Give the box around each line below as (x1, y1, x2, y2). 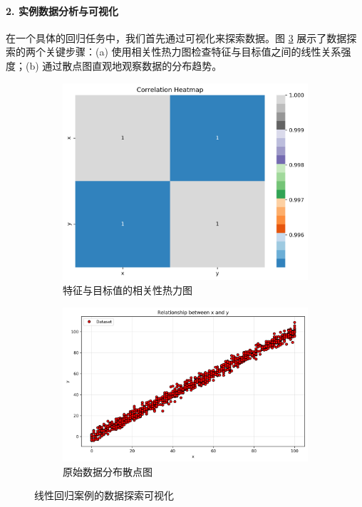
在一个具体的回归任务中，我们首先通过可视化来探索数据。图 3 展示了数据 (6, 30, 347, 45)
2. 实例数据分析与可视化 (6, 3, 118, 18)
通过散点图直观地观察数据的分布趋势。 (42, 58, 222, 73)
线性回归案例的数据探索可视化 (34, 488, 174, 503)
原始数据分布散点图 (63, 464, 152, 479)
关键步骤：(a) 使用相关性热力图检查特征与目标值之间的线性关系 (45, 44, 341, 59)
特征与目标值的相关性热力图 (63, 282, 192, 297)
